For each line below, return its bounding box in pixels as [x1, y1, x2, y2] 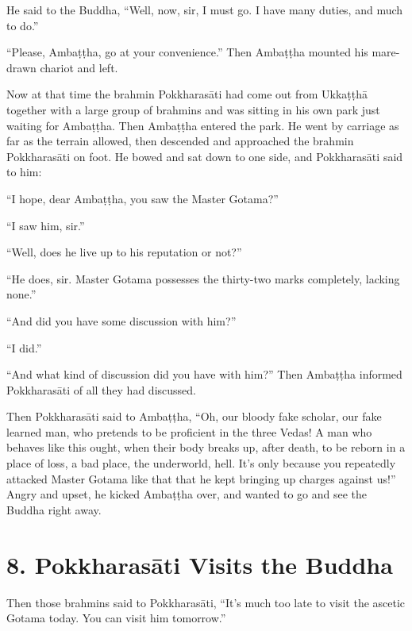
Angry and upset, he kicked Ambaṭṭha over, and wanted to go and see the [6, 486, 368, 502]
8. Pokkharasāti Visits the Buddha [6, 548, 393, 580]
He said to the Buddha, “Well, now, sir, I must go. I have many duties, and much [6, 2, 403, 17]
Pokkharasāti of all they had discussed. [6, 381, 196, 398]
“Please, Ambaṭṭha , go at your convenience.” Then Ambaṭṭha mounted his [6, 44, 368, 60]
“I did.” [6, 339, 42, 356]
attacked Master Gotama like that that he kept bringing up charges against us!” [6, 470, 396, 487]
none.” [6, 286, 37, 302]
